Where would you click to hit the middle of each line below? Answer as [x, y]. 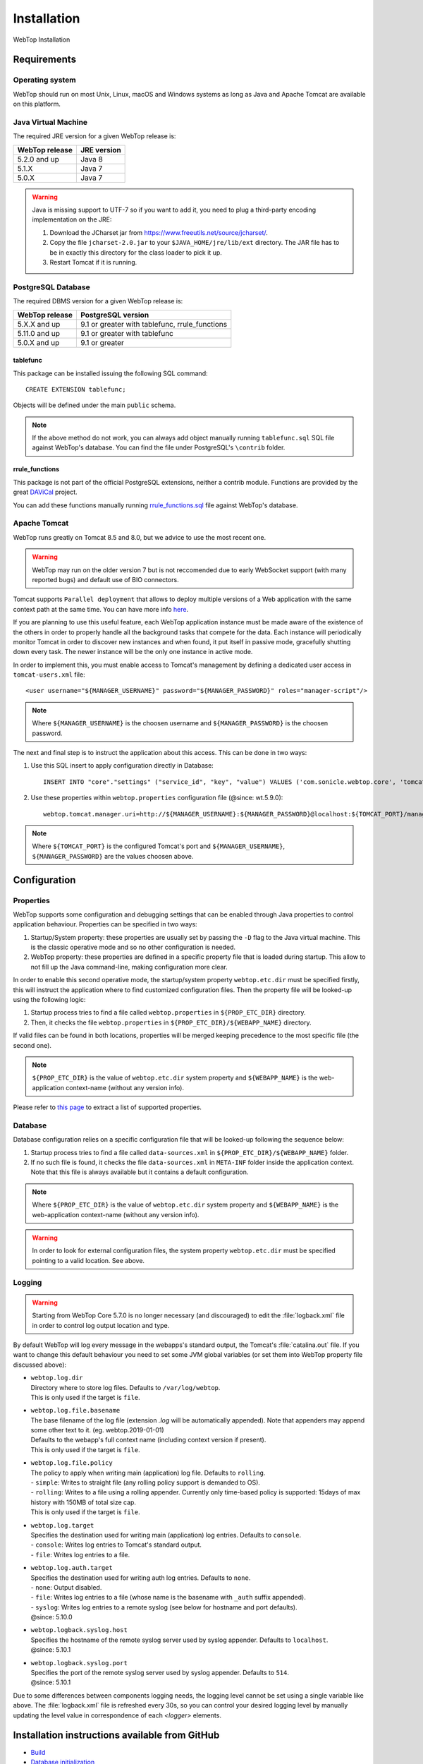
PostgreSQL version [115, 315]
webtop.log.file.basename [75, 1410]
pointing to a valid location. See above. [88, 1260]
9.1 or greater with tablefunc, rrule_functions [154, 324]
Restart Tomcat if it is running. [93, 262]
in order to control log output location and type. [101, 1325]
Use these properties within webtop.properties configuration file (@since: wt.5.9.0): [157, 798]
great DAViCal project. [45, 492]
